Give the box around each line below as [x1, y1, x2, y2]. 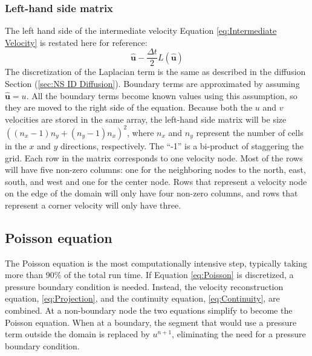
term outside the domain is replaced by [5, 328, 150, 340]
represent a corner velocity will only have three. [5, 198, 181, 211]
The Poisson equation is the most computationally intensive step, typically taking [5, 256, 307, 269]
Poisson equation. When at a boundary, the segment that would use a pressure [5, 316, 297, 328]
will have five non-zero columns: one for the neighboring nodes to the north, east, [5, 163, 306, 176]
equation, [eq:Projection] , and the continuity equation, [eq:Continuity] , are [5, 292, 280, 305]
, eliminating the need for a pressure [172, 328, 306, 340]
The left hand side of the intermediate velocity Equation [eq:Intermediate [5, 24, 277, 37]
